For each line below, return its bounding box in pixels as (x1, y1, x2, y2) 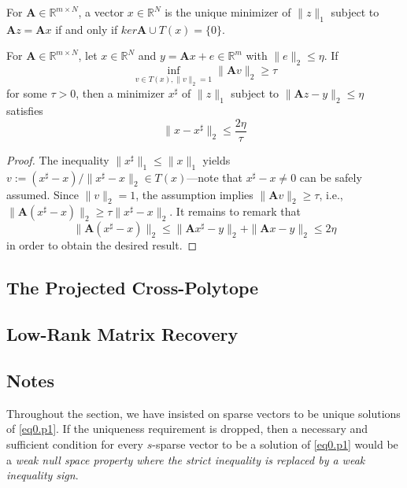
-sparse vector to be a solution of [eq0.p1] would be (152, 435, 398, 452)
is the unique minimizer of (165, 4, 291, 20)
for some (6, 85, 47, 102)
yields (202, 151, 231, 168)
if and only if (55, 20, 118, 37)
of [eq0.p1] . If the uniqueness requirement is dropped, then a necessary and (6, 420, 368, 437)
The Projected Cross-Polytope (6, 275, 259, 300)
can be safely (299, 168, 362, 185)
